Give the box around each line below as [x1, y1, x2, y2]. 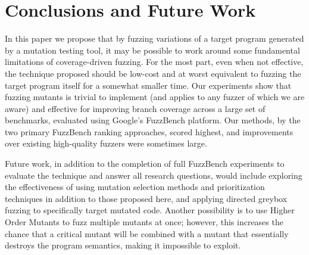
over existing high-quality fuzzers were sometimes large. [5, 137, 207, 150]
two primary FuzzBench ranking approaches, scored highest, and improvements [5, 125, 294, 138]
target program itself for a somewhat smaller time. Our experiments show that [5, 79, 292, 91]
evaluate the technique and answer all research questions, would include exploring [5, 169, 302, 181]
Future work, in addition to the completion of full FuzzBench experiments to [5, 157, 285, 170]
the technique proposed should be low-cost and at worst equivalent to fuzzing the [5, 67, 301, 79]
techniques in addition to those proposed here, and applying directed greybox [5, 192, 288, 204]
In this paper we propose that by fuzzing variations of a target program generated [5, 32, 304, 45]
